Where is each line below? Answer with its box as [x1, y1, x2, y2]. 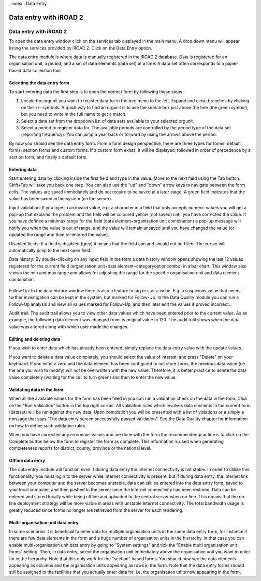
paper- [225, 61, 239, 66]
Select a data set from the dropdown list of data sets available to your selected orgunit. [21, 118, 194, 124]
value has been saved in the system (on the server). [9, 196, 113, 202]
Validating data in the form [9, 387, 64, 393]
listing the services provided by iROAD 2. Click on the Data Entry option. [9, 45, 152, 51]
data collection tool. [22, 67, 62, 73]
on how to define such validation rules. [9, 423, 87, 428]
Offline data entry [9, 457, 45, 463]
